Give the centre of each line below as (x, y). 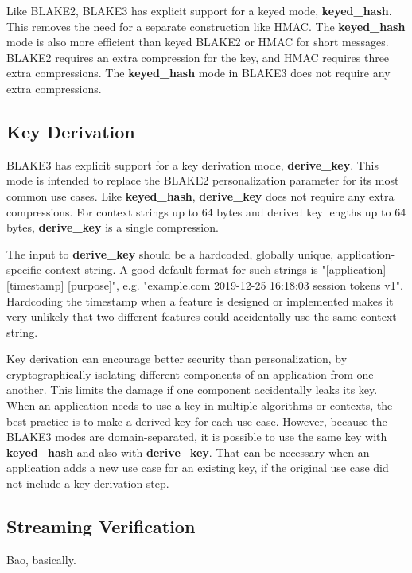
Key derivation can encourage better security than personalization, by (177, 359)
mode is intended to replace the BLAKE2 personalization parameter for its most (203, 180)
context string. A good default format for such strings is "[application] (216, 269)
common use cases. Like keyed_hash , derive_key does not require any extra (200, 195)
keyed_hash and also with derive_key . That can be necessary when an (188, 452)
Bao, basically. (41, 559)
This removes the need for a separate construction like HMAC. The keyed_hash (206, 26)
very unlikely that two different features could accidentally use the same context (202, 316)
